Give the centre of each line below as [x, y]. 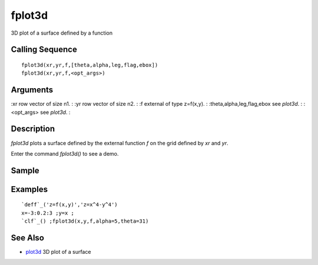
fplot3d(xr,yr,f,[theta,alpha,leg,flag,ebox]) [90, 65]
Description [33, 129]
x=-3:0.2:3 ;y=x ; [48, 213]
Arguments [32, 90]
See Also [27, 238]
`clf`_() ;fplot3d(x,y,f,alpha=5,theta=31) [85, 221]
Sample [25, 170]
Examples [29, 189]
